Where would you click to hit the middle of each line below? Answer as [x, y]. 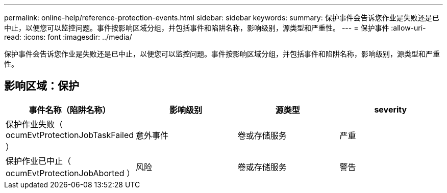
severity [391, 109]
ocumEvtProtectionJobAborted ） [70, 173]
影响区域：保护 [42, 86]
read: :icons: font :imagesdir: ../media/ [68, 37]
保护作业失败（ [34, 124]
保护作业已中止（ [39, 161]
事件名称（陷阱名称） [70, 110]
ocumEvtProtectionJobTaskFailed [70, 135]
